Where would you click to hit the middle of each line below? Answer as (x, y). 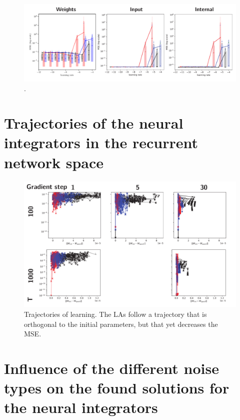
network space (54, 162)
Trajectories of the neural (94, 123)
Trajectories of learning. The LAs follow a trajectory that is (115, 314)
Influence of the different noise (111, 368)
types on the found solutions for (117, 388)
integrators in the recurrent (101, 142)
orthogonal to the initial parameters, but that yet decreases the (121, 324)
